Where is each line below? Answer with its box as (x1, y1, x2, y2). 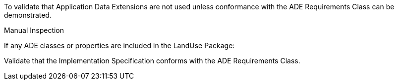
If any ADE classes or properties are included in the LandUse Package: (4, 41, 235, 50)
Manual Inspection (4, 26, 64, 34)
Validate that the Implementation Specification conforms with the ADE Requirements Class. (4, 56, 300, 65)
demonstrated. (4, 11, 52, 19)
